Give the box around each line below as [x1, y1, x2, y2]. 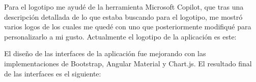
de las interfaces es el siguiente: [4, 68, 101, 78]
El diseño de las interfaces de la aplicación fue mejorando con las [4, 48, 206, 59]
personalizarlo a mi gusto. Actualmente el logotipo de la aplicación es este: [4, 31, 237, 42]
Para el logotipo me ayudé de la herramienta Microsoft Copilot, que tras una [4, 2, 244, 12]
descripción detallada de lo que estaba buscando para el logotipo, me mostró [4, 11, 243, 22]
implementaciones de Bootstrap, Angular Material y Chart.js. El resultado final [4, 58, 252, 68]
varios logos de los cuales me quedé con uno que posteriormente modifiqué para [4, 21, 251, 32]
